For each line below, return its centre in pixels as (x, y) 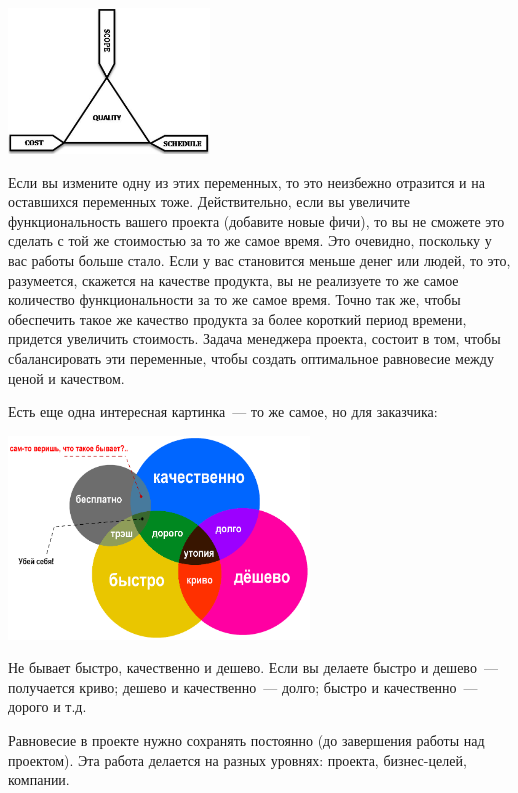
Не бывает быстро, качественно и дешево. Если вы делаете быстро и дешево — (253, 667)
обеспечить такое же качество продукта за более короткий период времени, (237, 318)
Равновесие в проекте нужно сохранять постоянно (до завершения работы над (246, 739)
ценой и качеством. (66, 377)
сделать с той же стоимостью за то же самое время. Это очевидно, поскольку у (250, 240)
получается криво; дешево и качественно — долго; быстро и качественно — (243, 686)
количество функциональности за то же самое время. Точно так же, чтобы (234, 299)
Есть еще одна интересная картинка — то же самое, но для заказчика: (223, 411)
